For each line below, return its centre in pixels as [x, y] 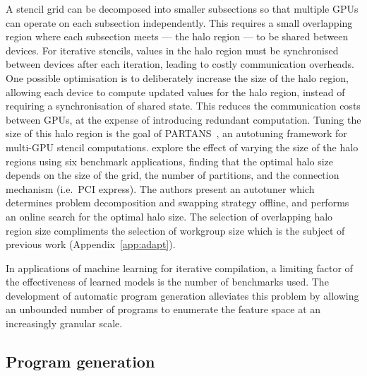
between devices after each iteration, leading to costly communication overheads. [180, 64]
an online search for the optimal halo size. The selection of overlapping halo [169, 216]
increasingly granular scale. [64, 323]
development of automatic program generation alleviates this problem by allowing [182, 295]
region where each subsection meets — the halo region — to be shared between [177, 36]
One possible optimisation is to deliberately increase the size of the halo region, [177, 77]
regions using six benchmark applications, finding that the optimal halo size [170, 161]
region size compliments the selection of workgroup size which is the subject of [175, 230]
